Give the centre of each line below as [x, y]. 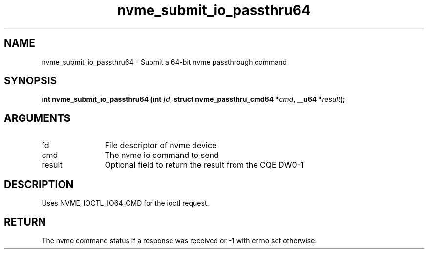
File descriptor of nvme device [161, 146]
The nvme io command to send [162, 155]
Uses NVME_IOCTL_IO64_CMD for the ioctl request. [125, 203]
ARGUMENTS [37, 118]
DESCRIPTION [39, 184]
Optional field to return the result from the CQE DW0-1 [204, 165]
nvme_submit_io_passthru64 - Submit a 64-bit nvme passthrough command [164, 62]
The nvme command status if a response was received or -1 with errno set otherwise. [179, 240]
